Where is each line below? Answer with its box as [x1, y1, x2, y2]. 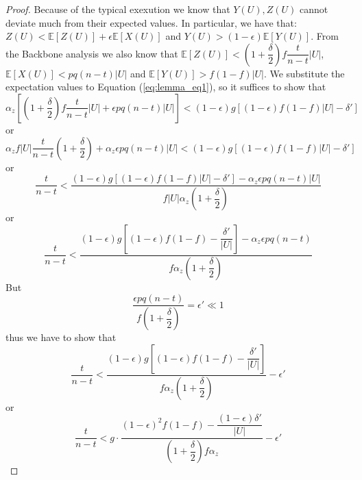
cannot [299, 2, 328, 16]
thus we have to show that [5, 330, 117, 344]
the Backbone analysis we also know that [5, 46, 178, 60]
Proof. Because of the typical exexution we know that [5, 2, 230, 16]
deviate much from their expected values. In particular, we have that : [5, 15, 297, 29]
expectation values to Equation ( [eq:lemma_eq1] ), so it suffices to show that [5, 79, 326, 94]
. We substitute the [263, 66, 345, 80]
